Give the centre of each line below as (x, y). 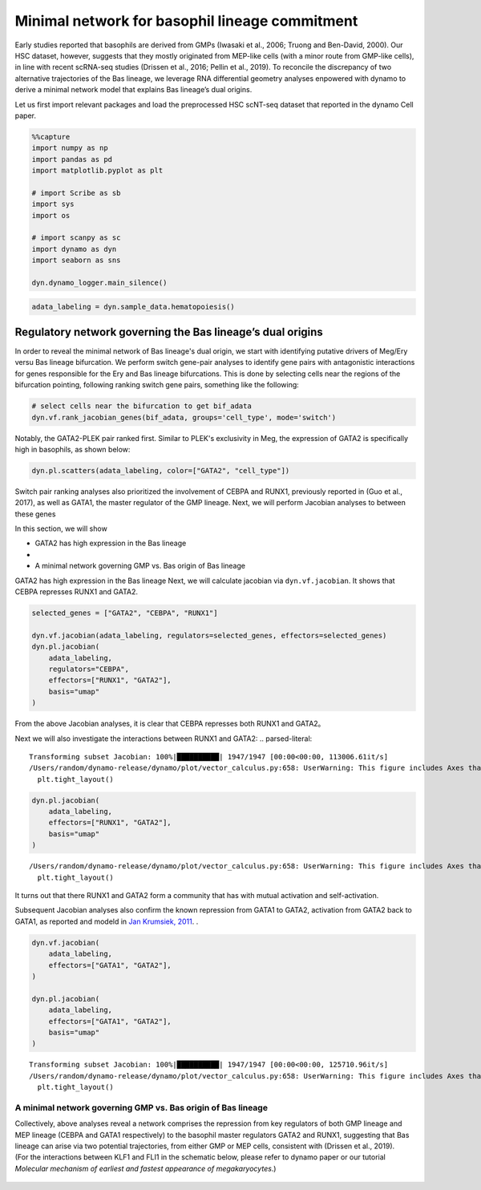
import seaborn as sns (76, 260)
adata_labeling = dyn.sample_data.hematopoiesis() (133, 306)
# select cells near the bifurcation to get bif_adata (141, 406)
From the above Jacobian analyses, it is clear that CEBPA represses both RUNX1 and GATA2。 (170, 724)
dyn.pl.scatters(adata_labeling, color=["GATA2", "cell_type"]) (161, 470)
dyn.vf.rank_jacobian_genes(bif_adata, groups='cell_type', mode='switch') (184, 417)
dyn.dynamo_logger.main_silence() (99, 282)
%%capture (51, 137)
